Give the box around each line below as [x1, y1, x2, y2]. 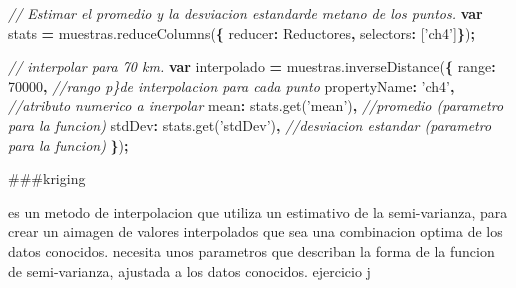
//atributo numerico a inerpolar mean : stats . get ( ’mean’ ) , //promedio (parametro [8, 95, 504, 116]
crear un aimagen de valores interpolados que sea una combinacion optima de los [8, 221, 503, 242]
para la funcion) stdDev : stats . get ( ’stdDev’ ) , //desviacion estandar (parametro [8, 114, 492, 135]
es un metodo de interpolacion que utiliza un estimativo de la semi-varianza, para [8, 201, 508, 222]
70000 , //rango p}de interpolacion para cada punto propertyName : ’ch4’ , [8, 75, 455, 96]
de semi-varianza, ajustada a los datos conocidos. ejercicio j [8, 260, 371, 281]
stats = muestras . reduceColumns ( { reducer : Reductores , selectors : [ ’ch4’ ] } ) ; [8, 22, 475, 43]
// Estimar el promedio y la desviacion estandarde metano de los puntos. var [8, 3, 483, 23]
